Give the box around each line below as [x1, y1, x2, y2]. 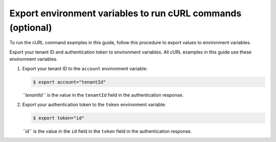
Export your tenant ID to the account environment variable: [22, 65, 148, 71]
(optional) [9, 22, 52, 33]
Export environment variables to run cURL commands [9, 8, 242, 19]
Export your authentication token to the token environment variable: [22, 101, 166, 107]
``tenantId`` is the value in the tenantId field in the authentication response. [22, 92, 184, 98]
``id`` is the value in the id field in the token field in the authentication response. [22, 128, 192, 134]
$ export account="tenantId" [33, 79, 106, 85]
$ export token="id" [33, 115, 84, 121]
